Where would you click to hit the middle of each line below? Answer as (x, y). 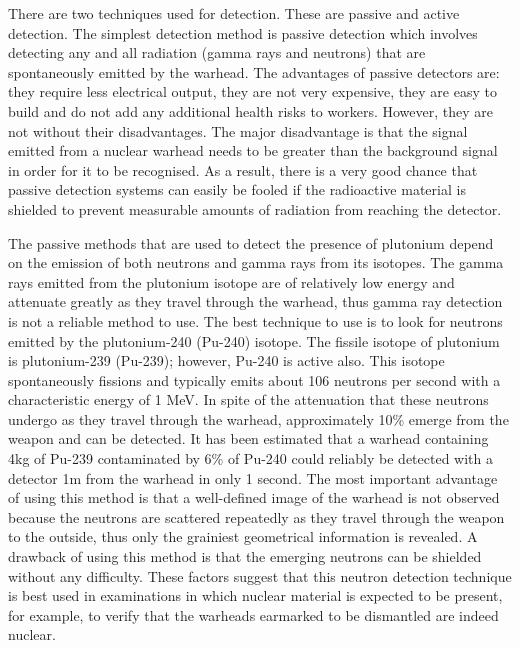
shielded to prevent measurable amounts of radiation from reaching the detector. (255, 208)
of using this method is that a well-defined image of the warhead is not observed (254, 497)
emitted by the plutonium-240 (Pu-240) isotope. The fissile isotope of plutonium (254, 340)
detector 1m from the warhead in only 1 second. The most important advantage (253, 477)
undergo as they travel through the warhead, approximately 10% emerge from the (258, 418)
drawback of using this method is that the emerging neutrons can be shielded (245, 556)
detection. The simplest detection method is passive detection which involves (243, 32)
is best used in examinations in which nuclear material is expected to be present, (255, 595)
